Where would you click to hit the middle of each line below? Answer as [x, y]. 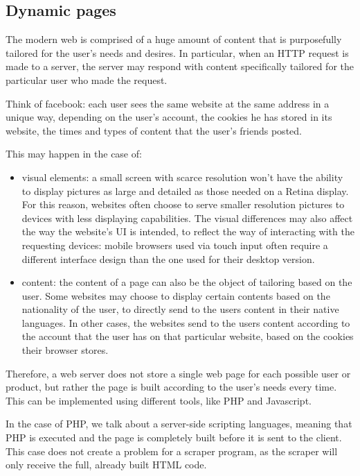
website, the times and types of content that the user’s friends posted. [154, 130]
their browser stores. [65, 350]
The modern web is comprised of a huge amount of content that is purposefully [174, 39]
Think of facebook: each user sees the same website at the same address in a [168, 103]
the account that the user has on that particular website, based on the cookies [188, 336]
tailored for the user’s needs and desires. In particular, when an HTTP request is [177, 52]
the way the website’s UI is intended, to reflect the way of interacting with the [188, 231]
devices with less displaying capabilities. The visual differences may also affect [187, 218]
